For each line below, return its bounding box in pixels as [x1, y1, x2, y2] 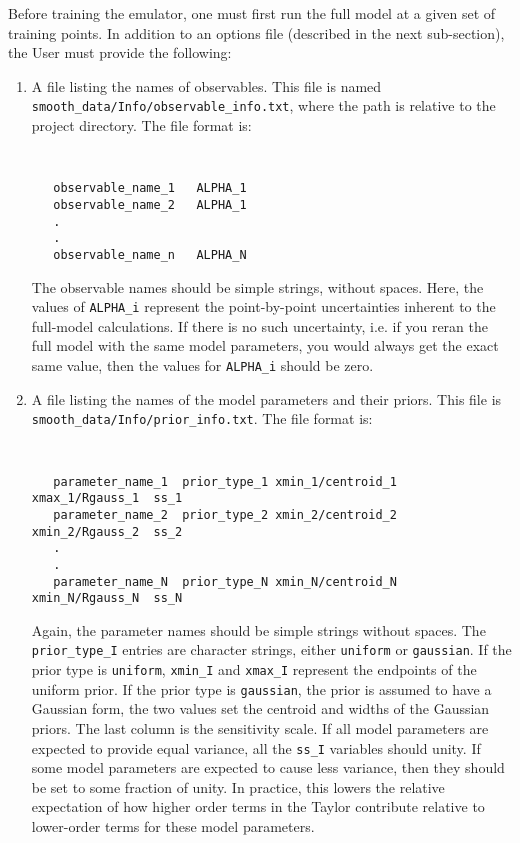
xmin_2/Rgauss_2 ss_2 [31, 524, 183, 539]
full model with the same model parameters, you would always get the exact [31, 335, 499, 356]
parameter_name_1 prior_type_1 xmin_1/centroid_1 [53, 474, 397, 489]
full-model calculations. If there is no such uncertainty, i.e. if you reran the [31, 315, 488, 336]
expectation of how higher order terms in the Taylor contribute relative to [31, 796, 485, 817]
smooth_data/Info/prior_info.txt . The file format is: [31, 408, 373, 429]
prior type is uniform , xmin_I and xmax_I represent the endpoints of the [31, 659, 477, 680]
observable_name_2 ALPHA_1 [53, 197, 247, 212]
